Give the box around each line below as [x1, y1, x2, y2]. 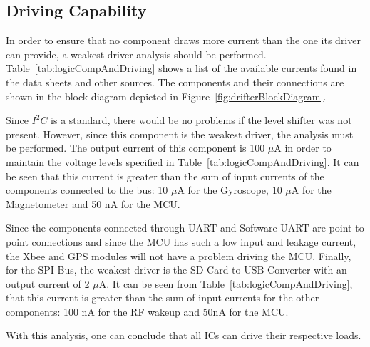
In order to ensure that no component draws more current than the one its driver [6, 33, 361, 48]
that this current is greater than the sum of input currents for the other [6, 290, 319, 305]
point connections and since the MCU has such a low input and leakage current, [6, 234, 356, 249]
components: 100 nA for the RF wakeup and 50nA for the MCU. [6, 304, 289, 318]
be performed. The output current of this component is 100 [6, 140, 265, 155]
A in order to [274, 140, 332, 155]
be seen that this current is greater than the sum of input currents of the [6, 168, 324, 183]
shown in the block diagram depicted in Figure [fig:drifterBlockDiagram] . [6, 88, 327, 103]
